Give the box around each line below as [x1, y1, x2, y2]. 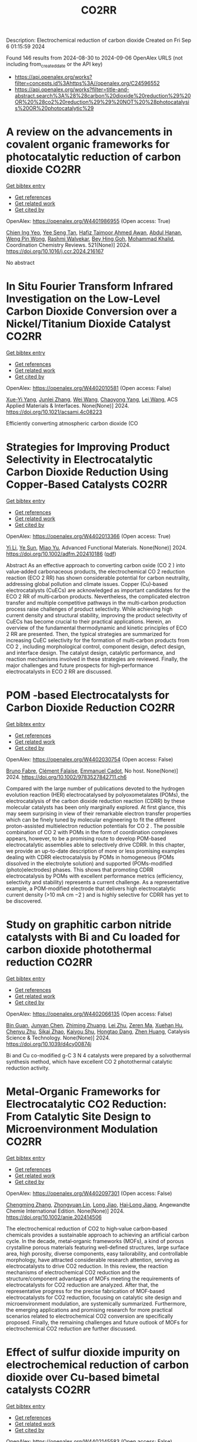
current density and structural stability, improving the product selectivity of [6, 611, 188, 618]
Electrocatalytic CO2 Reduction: [6, 1097, 167, 1111]
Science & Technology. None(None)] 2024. [6, 1034, 111, 1041]
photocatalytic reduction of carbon [6, 151, 181, 164]
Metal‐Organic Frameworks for [6, 1085, 161, 1098]
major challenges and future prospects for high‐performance [6, 661, 153, 668]
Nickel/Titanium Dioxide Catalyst [6, 317, 171, 331]
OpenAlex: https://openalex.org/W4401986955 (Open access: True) [6, 217, 171, 224]
